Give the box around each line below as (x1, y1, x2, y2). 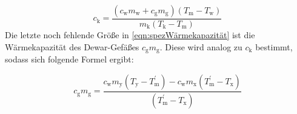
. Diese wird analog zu (159, 40, 242, 53)
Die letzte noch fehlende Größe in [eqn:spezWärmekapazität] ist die (5, 29, 255, 41)
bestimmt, (255, 40, 293, 53)
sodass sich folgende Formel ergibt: (5, 53, 134, 65)
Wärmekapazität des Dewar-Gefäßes (5, 40, 139, 53)
